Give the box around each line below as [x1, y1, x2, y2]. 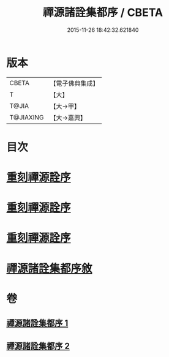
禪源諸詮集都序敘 [6, 261, 93, 276]
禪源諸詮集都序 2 [6, 340, 70, 351]
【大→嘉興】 [50, 113, 87, 122]
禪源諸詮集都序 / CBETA [42, 6, 163, 20]
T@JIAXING [9, 113, 44, 121]
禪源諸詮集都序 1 [6, 318, 69, 328]
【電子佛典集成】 [50, 79, 99, 88]
